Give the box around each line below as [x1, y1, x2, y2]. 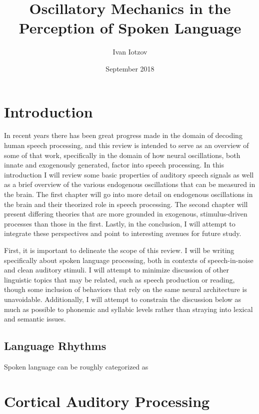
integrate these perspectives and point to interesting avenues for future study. [4, 228, 241, 238]
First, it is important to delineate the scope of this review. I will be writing [4, 244, 234, 255]
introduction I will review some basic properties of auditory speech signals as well [4, 169, 254, 179]
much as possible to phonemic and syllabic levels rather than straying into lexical [4, 303, 253, 314]
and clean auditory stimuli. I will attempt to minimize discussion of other [4, 264, 229, 275]
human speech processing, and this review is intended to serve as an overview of [4, 140, 249, 150]
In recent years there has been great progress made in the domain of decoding [4, 130, 242, 140]
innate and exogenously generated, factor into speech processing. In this [4, 159, 224, 170]
